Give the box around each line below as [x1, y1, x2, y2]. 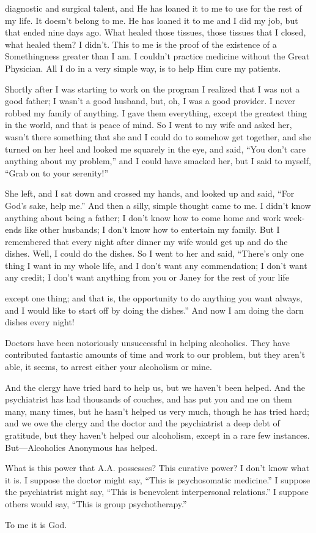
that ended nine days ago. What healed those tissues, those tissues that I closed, [5, 26, 306, 39]
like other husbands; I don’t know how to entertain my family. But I [24, 223, 280, 236]
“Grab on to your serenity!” [5, 166, 109, 179]
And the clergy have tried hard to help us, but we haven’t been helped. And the [5, 380, 305, 393]
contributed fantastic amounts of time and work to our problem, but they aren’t [5, 348, 306, 361]
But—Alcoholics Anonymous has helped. [5, 440, 158, 453]
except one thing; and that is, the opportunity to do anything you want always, [5, 292, 303, 304]
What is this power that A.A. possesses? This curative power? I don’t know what [5, 461, 310, 474]
